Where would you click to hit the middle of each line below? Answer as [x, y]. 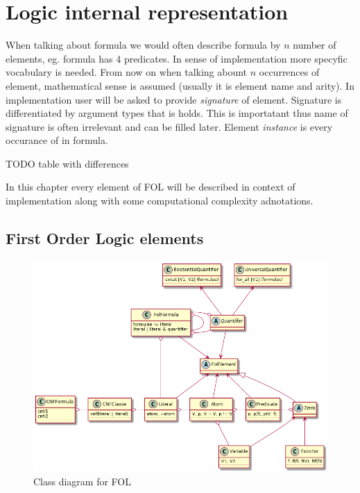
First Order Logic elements [105, 238]
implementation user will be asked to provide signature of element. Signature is [174, 99]
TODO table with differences [67, 163]
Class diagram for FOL [83, 481]
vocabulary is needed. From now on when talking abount [127, 72]
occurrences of [289, 72]
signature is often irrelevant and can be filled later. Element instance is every [169, 126]
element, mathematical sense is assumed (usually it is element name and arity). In [180, 85]
